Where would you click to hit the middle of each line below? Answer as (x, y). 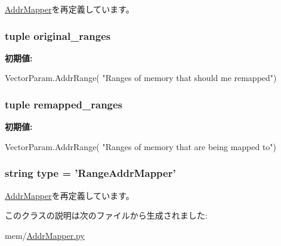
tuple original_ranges (58, 35)
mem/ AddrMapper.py (45, 235)
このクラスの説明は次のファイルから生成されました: (106, 215)
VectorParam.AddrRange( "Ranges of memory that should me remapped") (141, 78)
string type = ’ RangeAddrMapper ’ (90, 173)
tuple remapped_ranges (64, 104)
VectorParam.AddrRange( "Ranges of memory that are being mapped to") (141, 146)
